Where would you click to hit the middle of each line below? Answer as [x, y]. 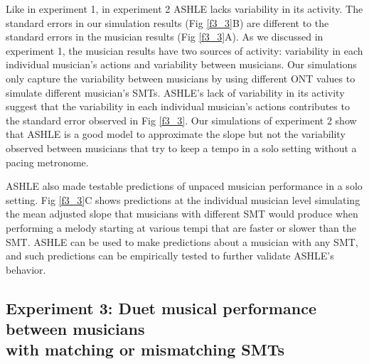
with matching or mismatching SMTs [145, 349]
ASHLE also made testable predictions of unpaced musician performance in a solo [184, 186]
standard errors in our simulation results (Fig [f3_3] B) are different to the [167, 22]
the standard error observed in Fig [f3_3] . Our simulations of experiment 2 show [181, 120]
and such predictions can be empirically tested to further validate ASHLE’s [170, 256]
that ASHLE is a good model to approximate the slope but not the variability [176, 134]
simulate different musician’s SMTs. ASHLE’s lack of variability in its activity [175, 92]
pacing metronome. [47, 162]
